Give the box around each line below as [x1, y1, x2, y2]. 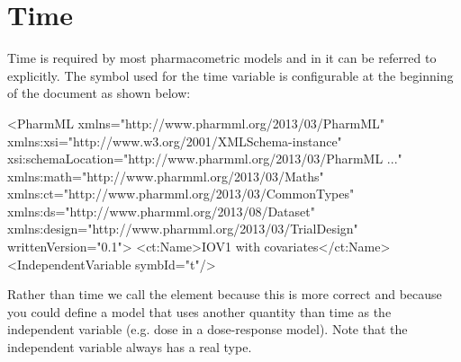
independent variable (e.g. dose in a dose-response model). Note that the [7, 320, 408, 339]
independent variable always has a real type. [7, 338, 252, 357]
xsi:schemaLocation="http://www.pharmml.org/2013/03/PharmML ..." [7, 149, 402, 168]
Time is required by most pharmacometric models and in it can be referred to [7, 49, 437, 67]
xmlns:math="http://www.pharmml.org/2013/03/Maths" [7, 166, 324, 185]
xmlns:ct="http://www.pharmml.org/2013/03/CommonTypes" [7, 184, 355, 203]
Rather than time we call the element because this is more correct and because [7, 285, 442, 304]
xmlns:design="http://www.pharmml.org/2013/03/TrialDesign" [7, 219, 358, 238]
